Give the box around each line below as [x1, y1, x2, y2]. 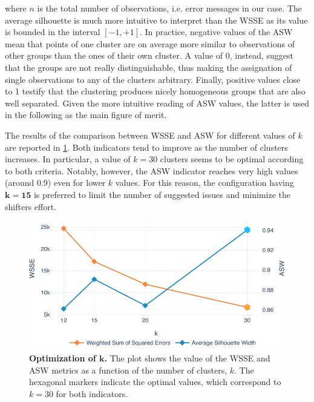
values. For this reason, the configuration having [115, 176, 294, 189]
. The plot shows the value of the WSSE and [104, 352, 270, 364]
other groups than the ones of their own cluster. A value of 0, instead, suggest [5, 49, 293, 62]
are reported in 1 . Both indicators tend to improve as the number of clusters [5, 140, 288, 153]
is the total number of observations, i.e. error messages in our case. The [37, 2, 302, 14]
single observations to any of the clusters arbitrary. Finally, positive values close [5, 73, 301, 85]
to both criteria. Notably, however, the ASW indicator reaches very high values [5, 164, 298, 177]
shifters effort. [5, 200, 57, 213]
